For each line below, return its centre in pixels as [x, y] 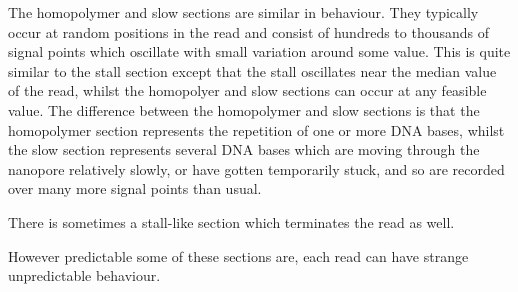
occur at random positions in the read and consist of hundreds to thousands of [249, 31]
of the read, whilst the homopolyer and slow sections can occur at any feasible [247, 90]
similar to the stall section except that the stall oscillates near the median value [252, 70]
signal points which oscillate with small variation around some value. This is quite [259, 51]
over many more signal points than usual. [135, 188]
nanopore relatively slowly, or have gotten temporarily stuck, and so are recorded [256, 168]
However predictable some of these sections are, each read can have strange [238, 255]
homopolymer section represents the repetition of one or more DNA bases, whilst [256, 129]
